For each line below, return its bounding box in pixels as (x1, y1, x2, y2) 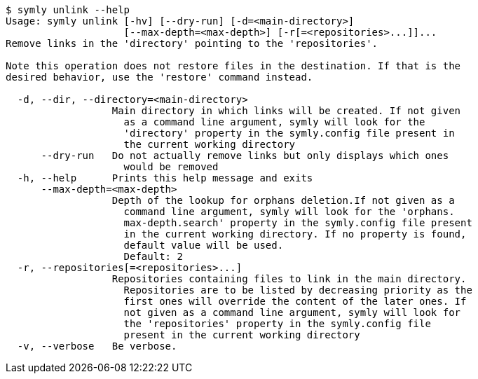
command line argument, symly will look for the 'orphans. (123, 206, 455, 217)
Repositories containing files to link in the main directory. (111, 273, 467, 284)
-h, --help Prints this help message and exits (17, 172, 313, 184)
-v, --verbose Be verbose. (17, 340, 177, 352)
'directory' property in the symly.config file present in (123, 128, 455, 139)
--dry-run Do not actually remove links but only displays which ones (41, 150, 449, 161)
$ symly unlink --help (6, 4, 130, 15)
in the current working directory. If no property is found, (123, 228, 467, 240)
